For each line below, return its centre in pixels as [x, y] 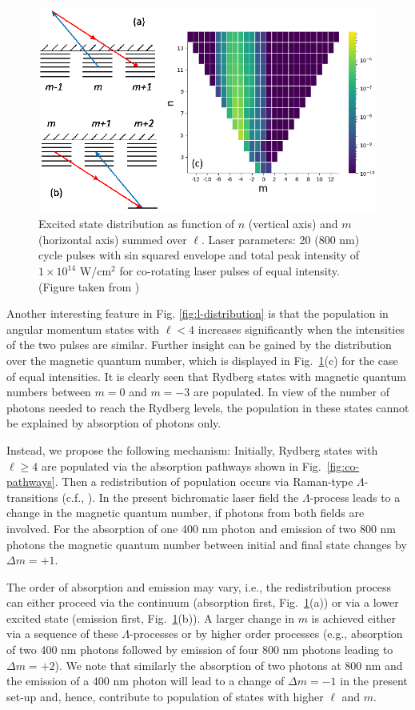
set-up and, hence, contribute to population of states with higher [165, 696]
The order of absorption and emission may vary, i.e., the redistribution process [199, 586]
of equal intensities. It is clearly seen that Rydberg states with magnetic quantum [207, 376]
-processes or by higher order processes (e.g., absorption [266, 634]
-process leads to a [355, 497]
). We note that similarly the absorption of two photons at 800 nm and [229, 665]
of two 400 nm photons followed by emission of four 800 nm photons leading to [200, 650]
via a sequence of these [62, 634]
